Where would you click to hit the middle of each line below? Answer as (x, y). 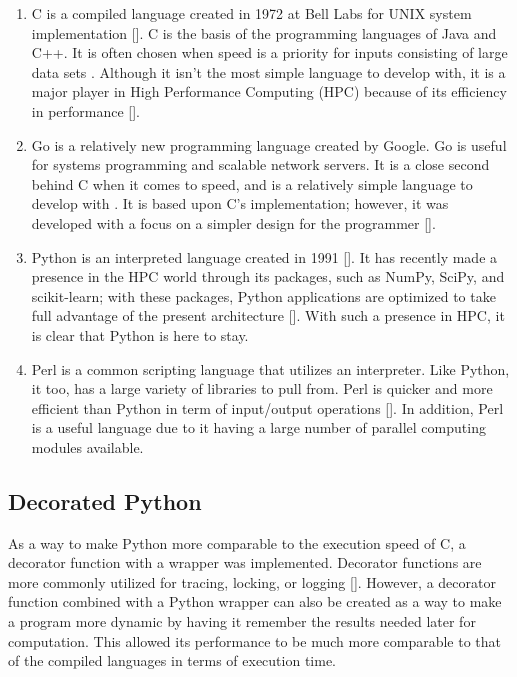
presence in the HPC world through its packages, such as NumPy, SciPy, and (268, 276)
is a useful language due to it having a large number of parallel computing (258, 427)
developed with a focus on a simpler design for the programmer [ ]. (233, 222)
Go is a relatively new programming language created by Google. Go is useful (269, 144)
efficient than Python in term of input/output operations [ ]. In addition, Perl (267, 407)
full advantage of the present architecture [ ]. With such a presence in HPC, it (268, 315)
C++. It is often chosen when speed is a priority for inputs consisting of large (269, 52)
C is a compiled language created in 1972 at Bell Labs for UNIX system (251, 13)
